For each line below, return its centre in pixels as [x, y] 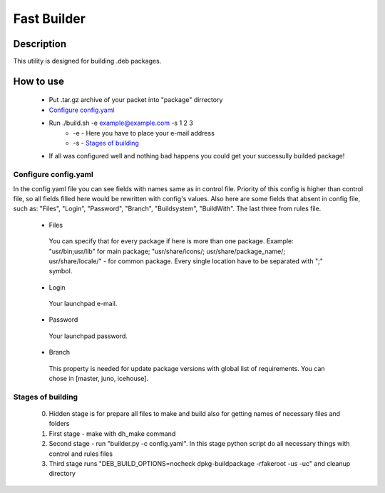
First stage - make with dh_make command [112, 433]
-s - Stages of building [106, 143]
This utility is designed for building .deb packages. [87, 61]
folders [59, 424]
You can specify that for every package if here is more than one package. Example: [171, 241]
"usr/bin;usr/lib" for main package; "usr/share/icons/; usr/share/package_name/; [167, 251]
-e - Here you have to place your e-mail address [144, 133]
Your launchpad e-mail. [83, 304]
